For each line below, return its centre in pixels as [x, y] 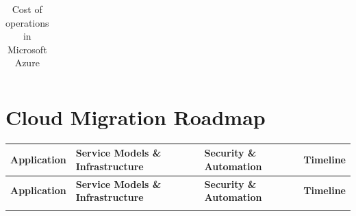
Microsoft [27, 49]
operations [27, 22]
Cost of [27, 9]
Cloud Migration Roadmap [136, 117]
